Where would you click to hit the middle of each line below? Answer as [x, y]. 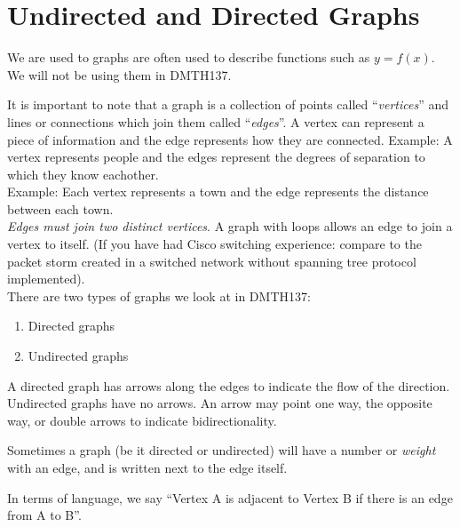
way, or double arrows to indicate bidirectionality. [142, 420]
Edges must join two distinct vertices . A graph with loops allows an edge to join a [230, 226]
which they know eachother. [83, 174]
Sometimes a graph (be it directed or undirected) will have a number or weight [222, 450]
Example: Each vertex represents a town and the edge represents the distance [218, 192]
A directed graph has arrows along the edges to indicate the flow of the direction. [229, 385]
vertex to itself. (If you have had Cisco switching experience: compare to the [214, 244]
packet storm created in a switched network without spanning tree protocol [212, 261]
